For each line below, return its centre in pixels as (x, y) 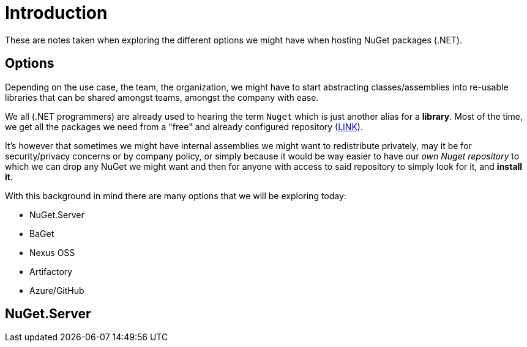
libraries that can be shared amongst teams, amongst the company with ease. (162, 97)
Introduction (56, 13)
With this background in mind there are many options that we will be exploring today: (176, 195)
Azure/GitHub (57, 290)
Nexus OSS (52, 252)
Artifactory (51, 271)
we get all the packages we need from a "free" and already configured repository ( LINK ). (184, 126)
